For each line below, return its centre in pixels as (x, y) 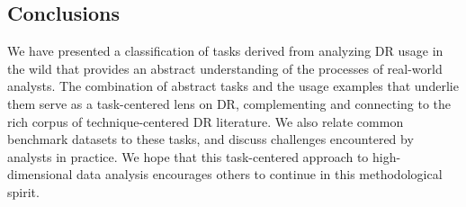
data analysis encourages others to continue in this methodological (260, 174)
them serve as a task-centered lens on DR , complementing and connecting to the (229, 103)
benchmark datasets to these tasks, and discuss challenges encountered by (211, 139)
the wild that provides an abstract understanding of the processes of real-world (225, 68)
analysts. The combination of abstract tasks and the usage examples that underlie (233, 86)
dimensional (40, 174)
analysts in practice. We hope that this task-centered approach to (188, 156)
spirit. (23, 191)
